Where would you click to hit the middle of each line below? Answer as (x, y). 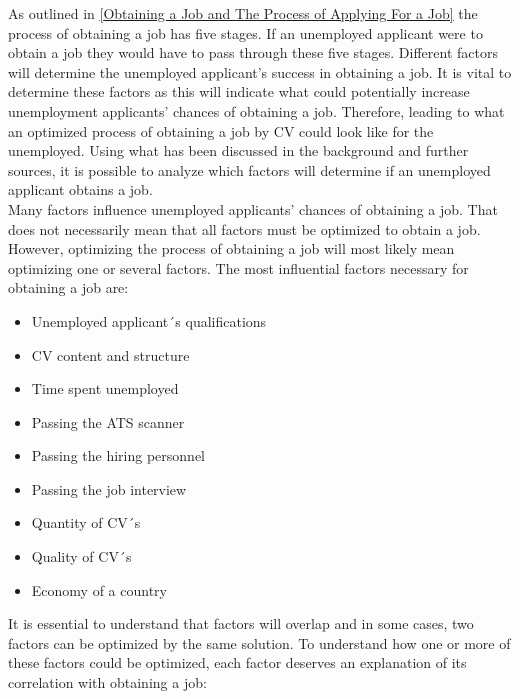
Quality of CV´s (81, 556)
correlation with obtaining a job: (107, 682)
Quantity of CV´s (86, 522)
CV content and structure (110, 354)
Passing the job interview (109, 488)
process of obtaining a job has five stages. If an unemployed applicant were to (245, 32)
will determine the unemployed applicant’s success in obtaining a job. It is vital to (260, 71)
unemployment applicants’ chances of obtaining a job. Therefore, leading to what (256, 110)
